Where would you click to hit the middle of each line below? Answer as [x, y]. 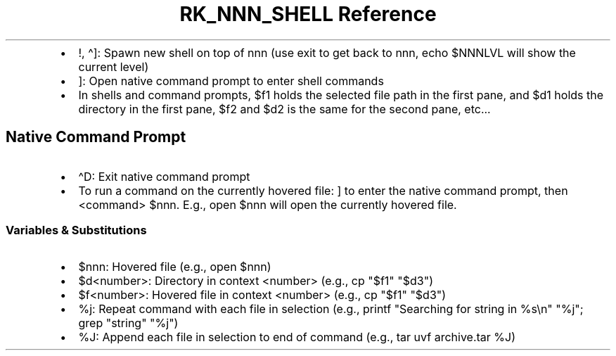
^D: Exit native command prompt [164, 176]
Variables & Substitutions [76, 230]
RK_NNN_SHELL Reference [308, 14]
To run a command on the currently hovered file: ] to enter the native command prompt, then [323, 190]
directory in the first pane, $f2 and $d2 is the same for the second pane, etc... [284, 109]
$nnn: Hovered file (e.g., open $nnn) [175, 267]
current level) [114, 66]
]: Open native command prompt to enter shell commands [231, 81]
